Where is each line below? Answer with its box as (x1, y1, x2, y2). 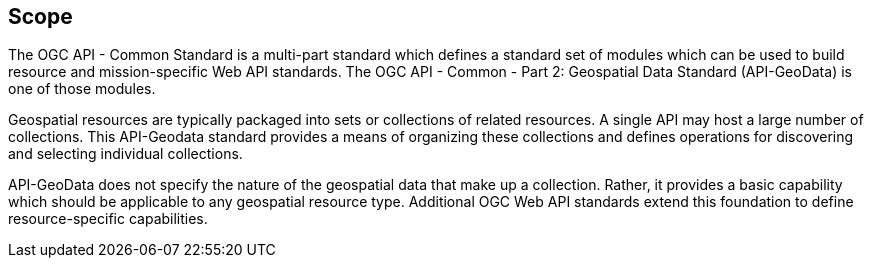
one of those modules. (8, 80, 156, 98)
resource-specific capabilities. (8, 210, 208, 228)
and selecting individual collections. (8, 145, 243, 163)
